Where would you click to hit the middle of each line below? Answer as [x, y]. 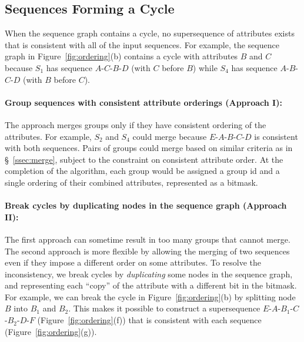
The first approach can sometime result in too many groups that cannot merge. [148, 239]
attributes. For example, [48, 136]
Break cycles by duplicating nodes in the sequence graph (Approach [146, 205]
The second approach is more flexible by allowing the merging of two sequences [147, 251]
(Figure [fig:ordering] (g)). [51, 331]
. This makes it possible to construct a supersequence [164, 308]
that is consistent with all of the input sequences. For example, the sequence [142, 44]
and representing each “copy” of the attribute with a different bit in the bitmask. [151, 285]
